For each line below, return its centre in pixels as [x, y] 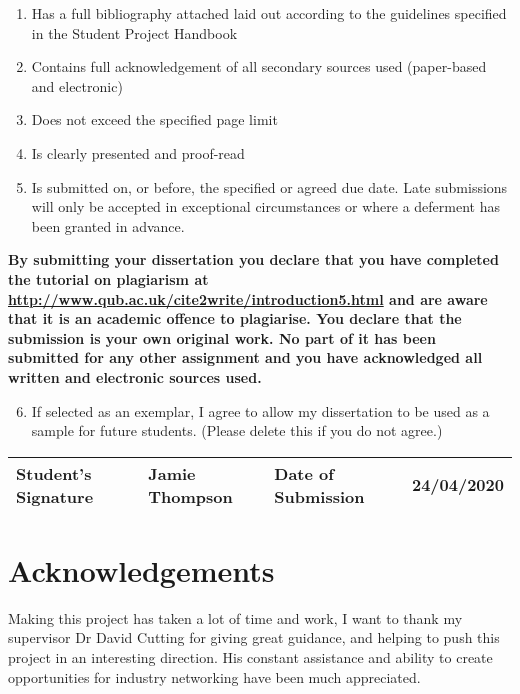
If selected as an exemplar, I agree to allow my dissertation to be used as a [260, 410]
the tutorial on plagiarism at [108, 278]
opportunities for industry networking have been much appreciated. [214, 676]
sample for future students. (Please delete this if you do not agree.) [237, 430]
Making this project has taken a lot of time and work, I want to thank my [235, 617]
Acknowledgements [141, 569]
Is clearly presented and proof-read [138, 152]
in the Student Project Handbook [134, 32]
